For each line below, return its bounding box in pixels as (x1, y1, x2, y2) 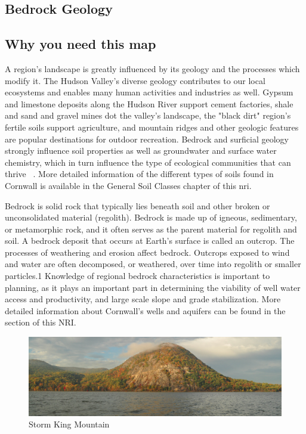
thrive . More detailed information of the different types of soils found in (5, 168, 274, 180)
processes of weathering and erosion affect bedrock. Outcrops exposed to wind (5, 246, 290, 258)
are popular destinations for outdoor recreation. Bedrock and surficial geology (5, 132, 289, 145)
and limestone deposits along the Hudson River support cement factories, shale (5, 97, 293, 110)
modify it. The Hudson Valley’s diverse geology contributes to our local (5, 74, 265, 86)
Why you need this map (5, 35, 156, 53)
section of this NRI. (5, 316, 76, 328)
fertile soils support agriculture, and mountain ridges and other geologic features (5, 120, 299, 133)
